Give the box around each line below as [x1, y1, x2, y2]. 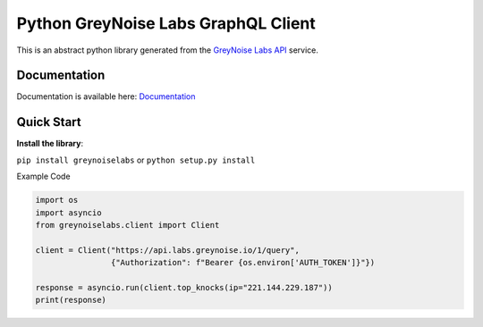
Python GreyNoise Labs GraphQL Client [16, 13, 317, 33]
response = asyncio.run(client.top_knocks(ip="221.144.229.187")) [35, 282, 333, 292]
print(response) [35, 295, 107, 306]
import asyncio [35, 207, 102, 218]
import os [35, 195, 79, 205]
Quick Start [16, 114, 81, 130]
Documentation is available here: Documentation [16, 91, 196, 102]
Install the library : [16, 138, 84, 149]
